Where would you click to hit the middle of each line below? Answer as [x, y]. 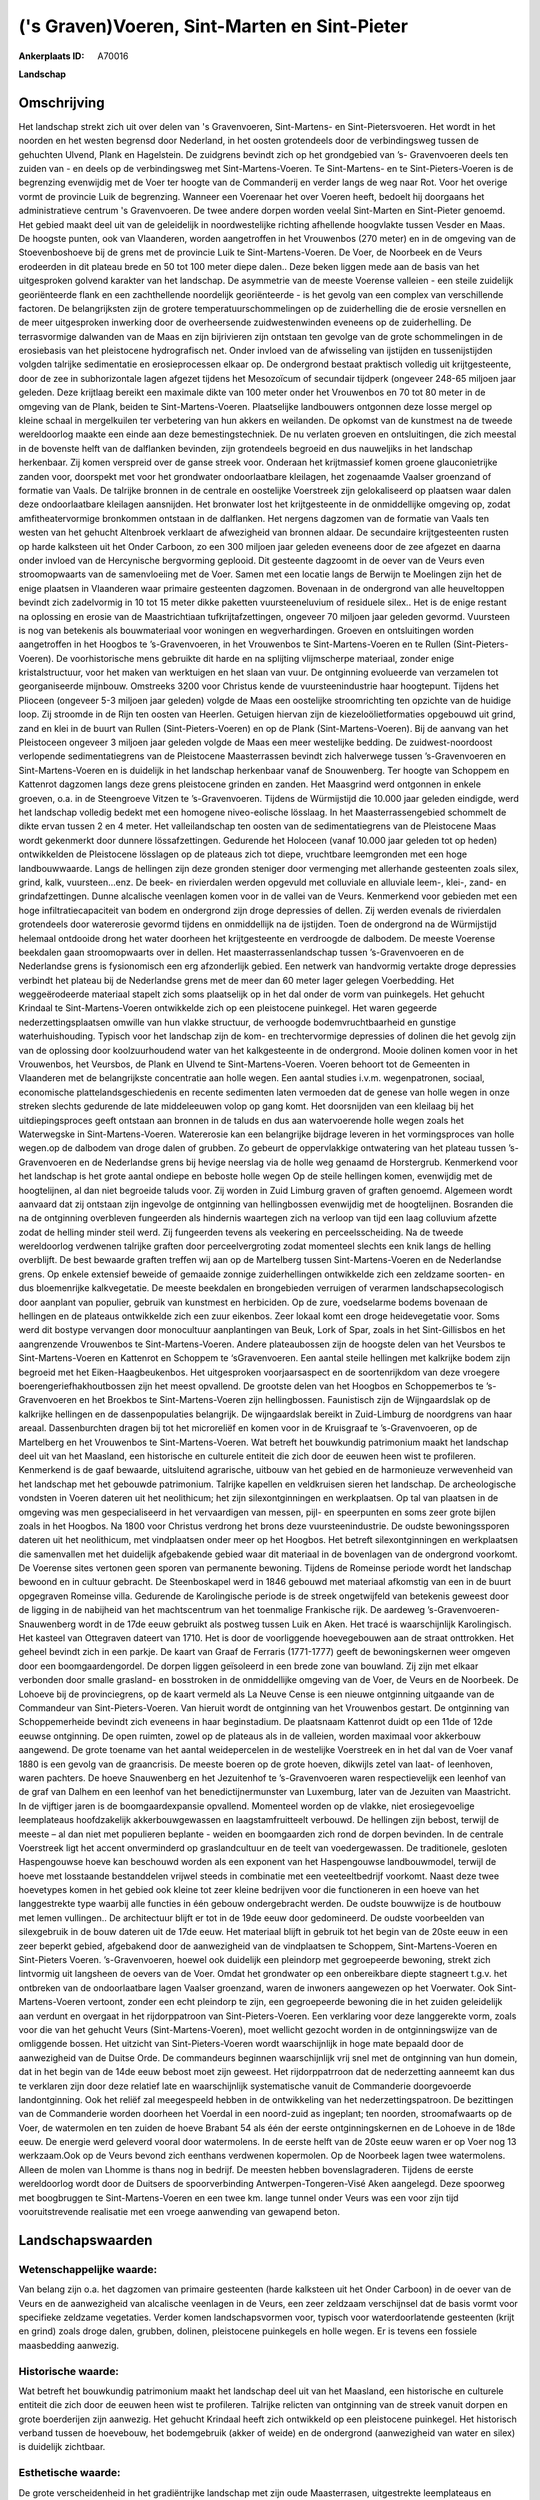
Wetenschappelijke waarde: [88, 2269]
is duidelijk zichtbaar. [62, 2447]
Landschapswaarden [85, 2240]
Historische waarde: [69, 2371]
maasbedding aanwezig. [69, 2345]
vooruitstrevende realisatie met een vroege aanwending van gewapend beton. [179, 2212]
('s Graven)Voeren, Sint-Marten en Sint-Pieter [213, 26]
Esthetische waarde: [69, 2473]
